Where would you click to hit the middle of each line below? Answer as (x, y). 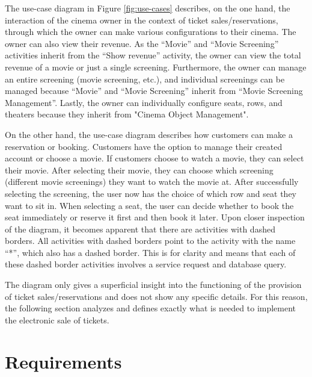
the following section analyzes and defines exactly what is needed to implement (151, 308)
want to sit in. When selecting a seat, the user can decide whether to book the (149, 205)
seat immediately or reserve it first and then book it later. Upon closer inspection (155, 217)
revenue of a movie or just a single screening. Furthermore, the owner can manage (156, 67)
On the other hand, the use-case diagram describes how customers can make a (149, 134)
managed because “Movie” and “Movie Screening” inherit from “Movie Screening (154, 91)
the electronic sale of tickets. (57, 319)
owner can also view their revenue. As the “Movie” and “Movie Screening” (142, 43)
